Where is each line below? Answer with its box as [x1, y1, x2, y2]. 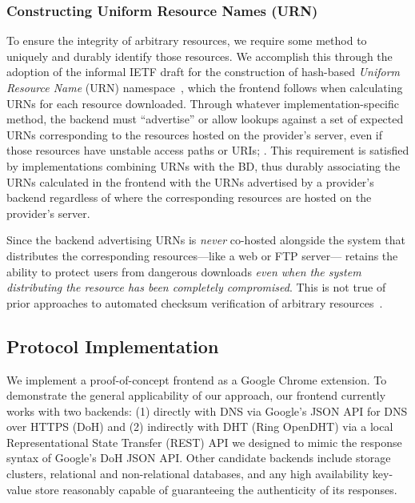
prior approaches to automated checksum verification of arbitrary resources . [6, 294, 383, 311]
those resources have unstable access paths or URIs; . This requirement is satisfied [6, 142, 409, 159]
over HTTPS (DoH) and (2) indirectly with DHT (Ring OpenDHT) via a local [6, 418, 393, 435]
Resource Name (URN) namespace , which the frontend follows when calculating [6, 79, 403, 95]
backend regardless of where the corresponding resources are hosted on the [6, 189, 372, 206]
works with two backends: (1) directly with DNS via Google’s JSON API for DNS [6, 402, 408, 419]
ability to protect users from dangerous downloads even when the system [6, 263, 361, 280]
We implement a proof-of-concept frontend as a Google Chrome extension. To [6, 371, 387, 388]
